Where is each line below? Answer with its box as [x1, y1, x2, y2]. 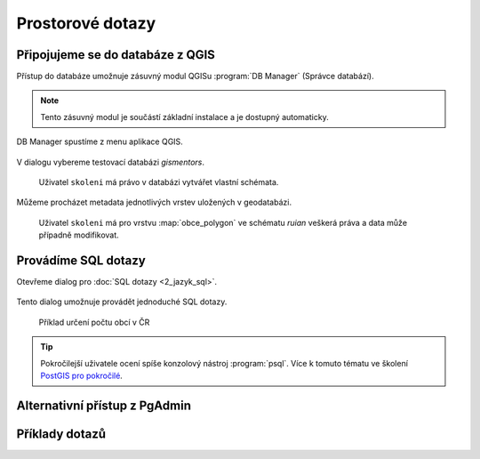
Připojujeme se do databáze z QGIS [16, 47, 215, 62]
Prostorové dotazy [16, 13, 156, 33]
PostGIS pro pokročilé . [40, 370, 124, 382]
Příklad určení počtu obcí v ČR [38, 317, 150, 327]
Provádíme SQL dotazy [16, 254, 146, 268]
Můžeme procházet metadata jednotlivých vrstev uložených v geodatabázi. [16, 197, 292, 208]
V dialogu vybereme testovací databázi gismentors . [16, 157, 204, 167]
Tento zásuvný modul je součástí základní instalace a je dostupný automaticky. [40, 111, 329, 122]
